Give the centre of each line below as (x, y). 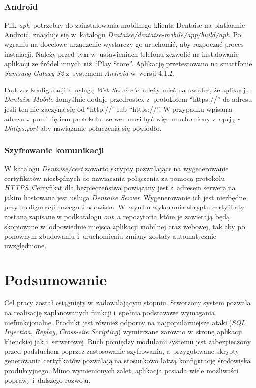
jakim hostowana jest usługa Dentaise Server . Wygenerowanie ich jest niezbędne (125, 197)
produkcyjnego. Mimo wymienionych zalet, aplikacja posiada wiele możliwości (122, 370)
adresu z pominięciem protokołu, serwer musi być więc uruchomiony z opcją (120, 118)
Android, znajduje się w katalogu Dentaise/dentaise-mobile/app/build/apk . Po (123, 34)
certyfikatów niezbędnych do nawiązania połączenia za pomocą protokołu (115, 178)
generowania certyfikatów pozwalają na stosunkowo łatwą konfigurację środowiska (128, 360)
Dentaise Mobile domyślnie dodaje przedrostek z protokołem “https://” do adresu (128, 99)
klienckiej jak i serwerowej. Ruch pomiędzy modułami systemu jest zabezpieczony (128, 341)
